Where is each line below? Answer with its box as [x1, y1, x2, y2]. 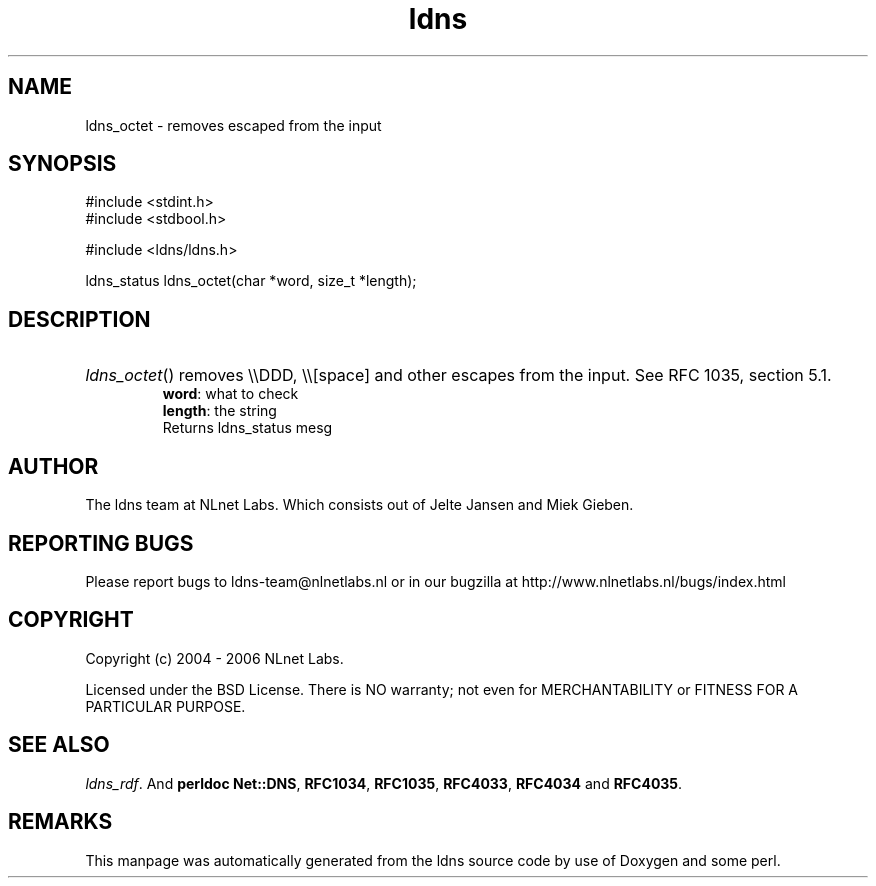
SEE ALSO [8, 732, 110, 758]
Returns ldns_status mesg [162, 419, 333, 437]
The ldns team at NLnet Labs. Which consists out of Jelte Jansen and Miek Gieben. [85, 496, 634, 514]
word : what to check [162, 385, 299, 403]
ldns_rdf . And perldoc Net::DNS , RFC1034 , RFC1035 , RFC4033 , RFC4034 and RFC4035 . [85, 774, 683, 792]
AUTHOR [8, 453, 99, 479]
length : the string [162, 402, 277, 420]
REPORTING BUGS [8, 530, 194, 556]
